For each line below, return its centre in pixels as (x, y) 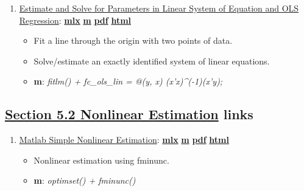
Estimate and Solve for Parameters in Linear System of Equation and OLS (159, 8)
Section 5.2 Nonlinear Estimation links (129, 114)
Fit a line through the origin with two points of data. (133, 40)
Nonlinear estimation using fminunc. (101, 160)
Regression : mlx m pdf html (75, 20)
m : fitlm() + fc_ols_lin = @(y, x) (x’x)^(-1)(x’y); (128, 81)
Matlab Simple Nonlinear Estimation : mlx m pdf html (124, 140)
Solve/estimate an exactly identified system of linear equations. (152, 61)
